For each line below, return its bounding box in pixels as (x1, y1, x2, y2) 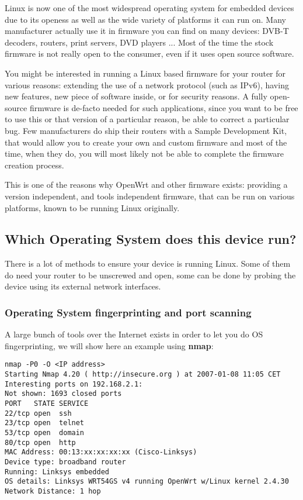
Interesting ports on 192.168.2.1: (5, 380, 143, 388)
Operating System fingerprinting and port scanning (5, 305, 252, 319)
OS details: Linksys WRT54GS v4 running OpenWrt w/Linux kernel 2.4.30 (5, 477, 289, 486)
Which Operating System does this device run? (5, 230, 297, 248)
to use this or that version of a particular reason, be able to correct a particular (5, 113, 290, 125)
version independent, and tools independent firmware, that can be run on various (5, 189, 295, 202)
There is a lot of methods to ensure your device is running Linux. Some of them (5, 257, 291, 270)
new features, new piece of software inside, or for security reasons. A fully (5, 90, 267, 102)
